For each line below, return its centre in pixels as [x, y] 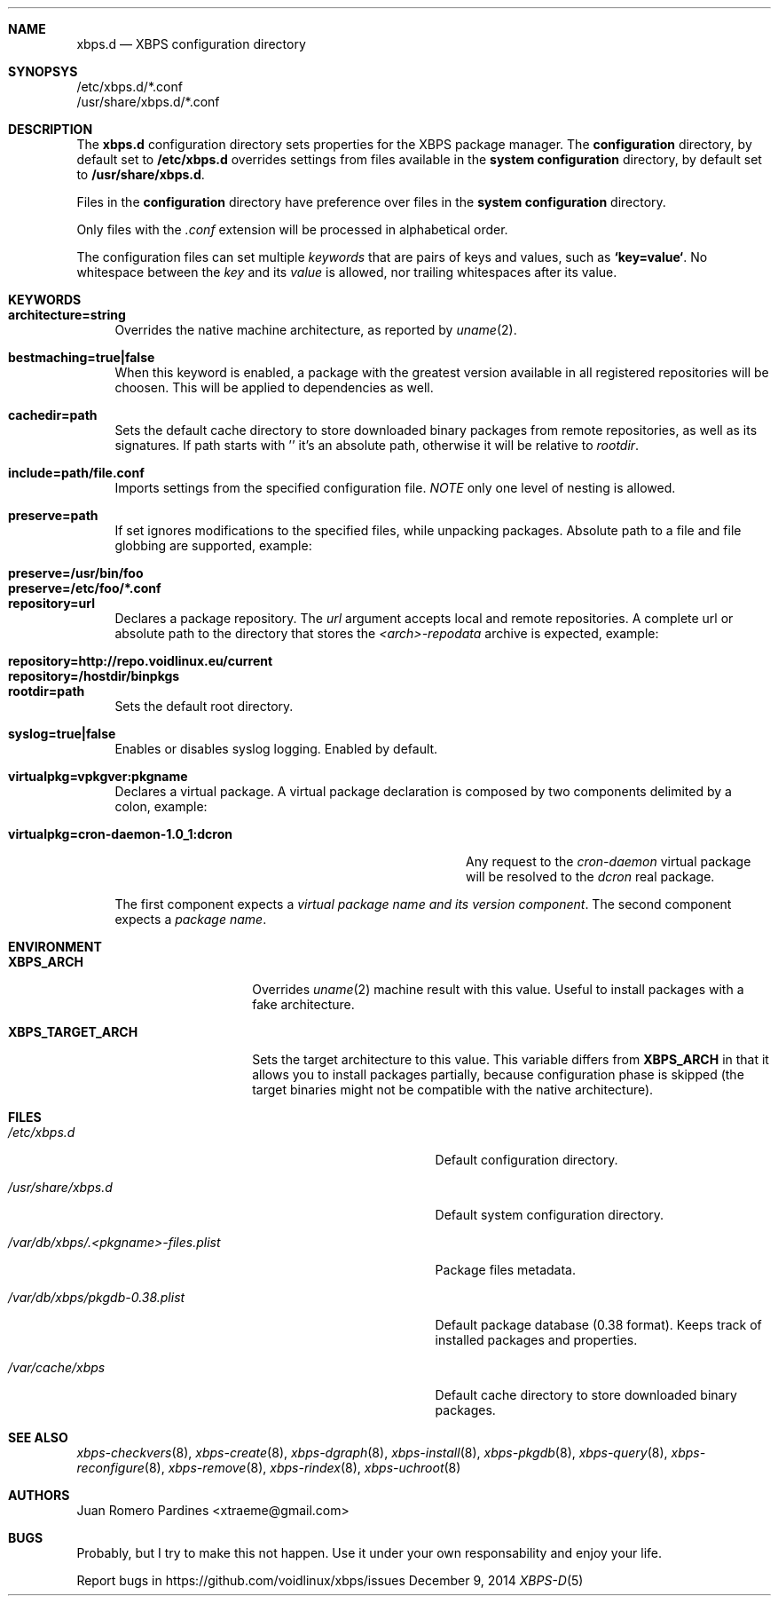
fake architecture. [303, 1004]
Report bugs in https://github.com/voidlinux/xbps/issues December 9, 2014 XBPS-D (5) [330, 1580]
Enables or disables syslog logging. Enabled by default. [276, 749]
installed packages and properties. [536, 1340]
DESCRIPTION [51, 129]
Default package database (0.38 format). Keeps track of [598, 1325]
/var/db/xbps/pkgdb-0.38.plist [97, 1297]
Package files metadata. [505, 1270]
